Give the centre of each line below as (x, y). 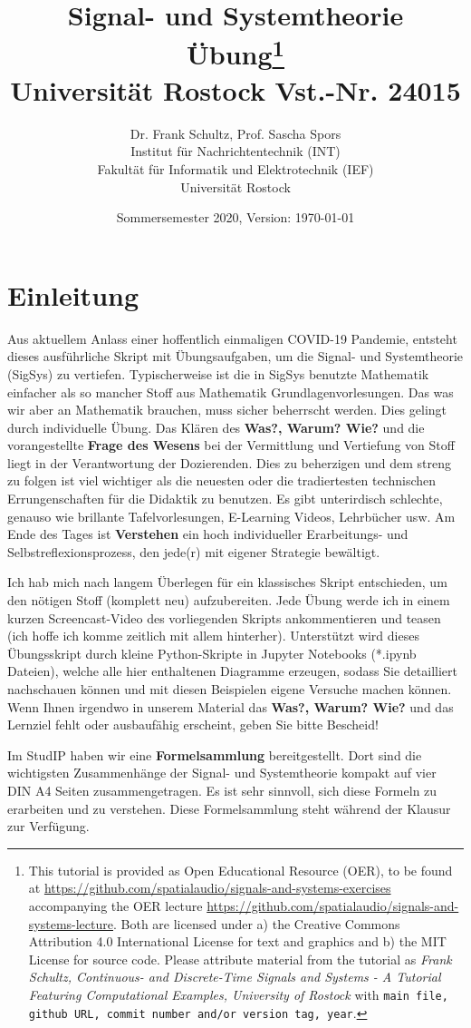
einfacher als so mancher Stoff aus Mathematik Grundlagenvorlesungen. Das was (231, 392)
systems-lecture (71, 923)
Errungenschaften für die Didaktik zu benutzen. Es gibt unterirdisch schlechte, (225, 499)
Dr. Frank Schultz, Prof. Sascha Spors (235, 133)
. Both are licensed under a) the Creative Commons (256, 923)
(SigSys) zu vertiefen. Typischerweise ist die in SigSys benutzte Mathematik (218, 373)
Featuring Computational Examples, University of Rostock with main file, (238, 994)
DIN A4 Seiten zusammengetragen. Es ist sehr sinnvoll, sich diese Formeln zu (222, 790)
